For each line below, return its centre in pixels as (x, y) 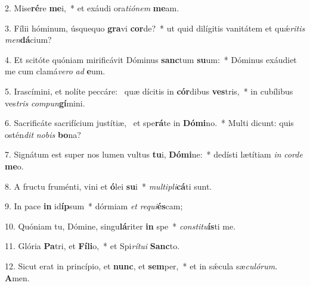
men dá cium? (28, 40)
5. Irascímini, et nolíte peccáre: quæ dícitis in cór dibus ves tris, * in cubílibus (149, 91)
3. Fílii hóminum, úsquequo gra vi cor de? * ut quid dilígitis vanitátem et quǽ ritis (155, 28)
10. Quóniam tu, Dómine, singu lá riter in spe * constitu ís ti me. (120, 226)
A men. (17, 277)
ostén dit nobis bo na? (43, 134)
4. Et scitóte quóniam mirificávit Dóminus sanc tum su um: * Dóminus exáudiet (151, 59)
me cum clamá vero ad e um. (55, 71)
